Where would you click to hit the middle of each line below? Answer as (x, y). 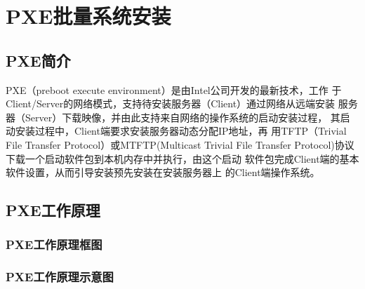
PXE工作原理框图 (54, 244)
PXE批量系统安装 (88, 16)
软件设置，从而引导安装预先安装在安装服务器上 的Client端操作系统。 (163, 172)
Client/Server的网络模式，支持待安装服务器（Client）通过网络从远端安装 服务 (182, 103)
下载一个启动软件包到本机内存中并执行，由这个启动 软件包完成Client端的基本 (182, 158)
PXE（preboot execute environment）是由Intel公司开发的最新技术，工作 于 (174, 89)
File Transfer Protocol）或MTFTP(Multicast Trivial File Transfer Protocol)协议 (180, 144)
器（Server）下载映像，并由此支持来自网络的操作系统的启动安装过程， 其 (173, 117)
